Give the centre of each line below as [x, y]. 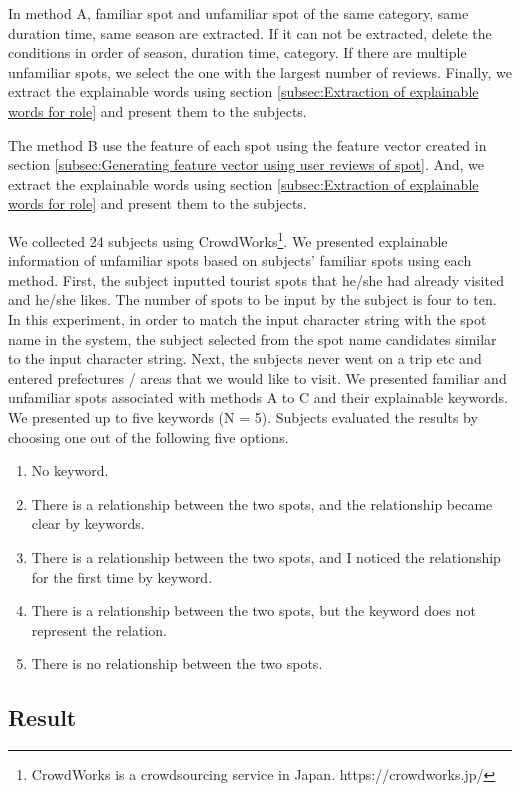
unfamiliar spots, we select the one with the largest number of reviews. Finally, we [260, 71]
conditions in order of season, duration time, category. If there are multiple [237, 52]
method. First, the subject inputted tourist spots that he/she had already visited [256, 279]
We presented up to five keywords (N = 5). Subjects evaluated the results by [243, 416]
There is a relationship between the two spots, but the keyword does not [253, 610]
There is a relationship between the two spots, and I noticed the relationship [266, 556]
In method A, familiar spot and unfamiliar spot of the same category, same [238, 13]
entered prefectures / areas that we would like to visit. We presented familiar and [257, 377]
